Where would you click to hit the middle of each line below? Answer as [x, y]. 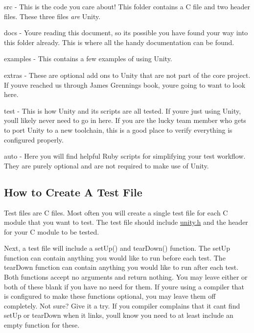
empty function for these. [42, 325]
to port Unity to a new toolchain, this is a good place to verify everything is [118, 130]
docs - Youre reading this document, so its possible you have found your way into [126, 33]
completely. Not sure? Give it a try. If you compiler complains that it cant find [122, 305]
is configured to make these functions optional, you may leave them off [110, 296]
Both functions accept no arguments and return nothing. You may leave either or [126, 277]
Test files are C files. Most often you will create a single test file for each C [116, 212]
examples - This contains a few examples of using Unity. [88, 59]
